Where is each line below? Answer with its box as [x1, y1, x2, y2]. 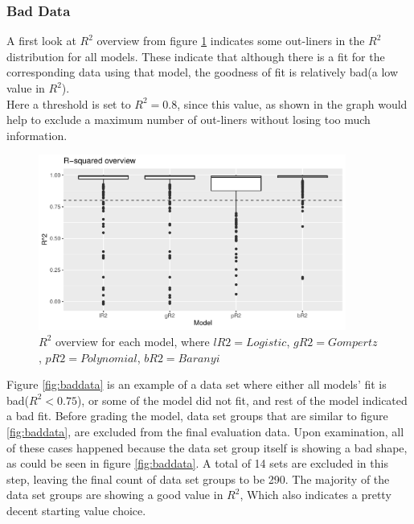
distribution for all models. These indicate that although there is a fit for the [6, 47, 385, 64]
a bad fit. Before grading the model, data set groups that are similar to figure [6, 407, 388, 424]
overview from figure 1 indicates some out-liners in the [96, 32, 365, 49]
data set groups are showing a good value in [6, 486, 223, 503]
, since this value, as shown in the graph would [177, 95, 408, 112]
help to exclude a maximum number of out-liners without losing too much [6, 111, 371, 128]
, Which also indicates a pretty [240, 486, 391, 503]
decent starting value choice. [6, 501, 146, 518]
